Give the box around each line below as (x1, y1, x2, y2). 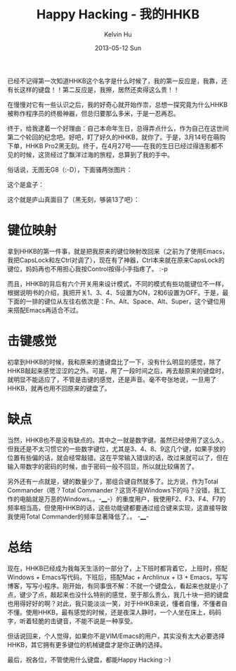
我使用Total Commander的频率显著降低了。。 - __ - (7, 512, 150, 521)
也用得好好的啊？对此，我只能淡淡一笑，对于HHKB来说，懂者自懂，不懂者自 (7, 599, 228, 608)
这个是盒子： (7, 180, 44, 188)
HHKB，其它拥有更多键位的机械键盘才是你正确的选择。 (7, 640, 166, 649)
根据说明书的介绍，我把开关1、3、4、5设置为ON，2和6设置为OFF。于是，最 (7, 288, 229, 297)
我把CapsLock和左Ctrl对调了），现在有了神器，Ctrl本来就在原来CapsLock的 (7, 256, 225, 264)
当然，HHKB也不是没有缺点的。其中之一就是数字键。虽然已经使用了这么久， (7, 436, 228, 444)
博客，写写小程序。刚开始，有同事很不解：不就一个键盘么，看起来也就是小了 (7, 581, 229, 590)
